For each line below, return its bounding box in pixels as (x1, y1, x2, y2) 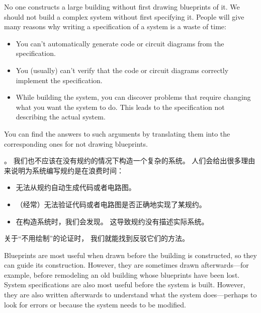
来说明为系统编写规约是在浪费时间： (4, 165, 124, 175)
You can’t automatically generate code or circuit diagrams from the (16, 38, 224, 48)
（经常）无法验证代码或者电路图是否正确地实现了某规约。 (16, 199, 206, 209)
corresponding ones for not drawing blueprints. (4, 138, 148, 149)
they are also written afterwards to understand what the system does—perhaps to (4, 289, 257, 300)
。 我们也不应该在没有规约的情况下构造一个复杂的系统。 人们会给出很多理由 (4, 155, 255, 166)
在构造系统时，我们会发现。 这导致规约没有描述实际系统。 (16, 216, 209, 226)
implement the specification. (16, 75, 103, 85)
